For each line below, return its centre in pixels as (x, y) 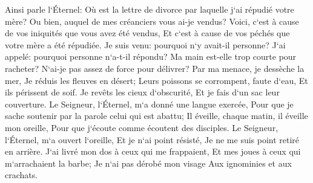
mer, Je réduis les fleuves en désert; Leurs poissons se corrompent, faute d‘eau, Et (156, 80)
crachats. (21, 175)
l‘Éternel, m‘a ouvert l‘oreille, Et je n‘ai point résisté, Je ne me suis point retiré (152, 139)
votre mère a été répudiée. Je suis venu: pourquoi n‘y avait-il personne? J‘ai (145, 44)
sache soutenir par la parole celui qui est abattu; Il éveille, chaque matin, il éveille (156, 116)
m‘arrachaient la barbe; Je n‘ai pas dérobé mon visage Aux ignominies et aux (148, 163)
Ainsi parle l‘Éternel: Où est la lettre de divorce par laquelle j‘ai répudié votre (150, 9)
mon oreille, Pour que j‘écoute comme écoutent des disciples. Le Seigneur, (142, 127)
